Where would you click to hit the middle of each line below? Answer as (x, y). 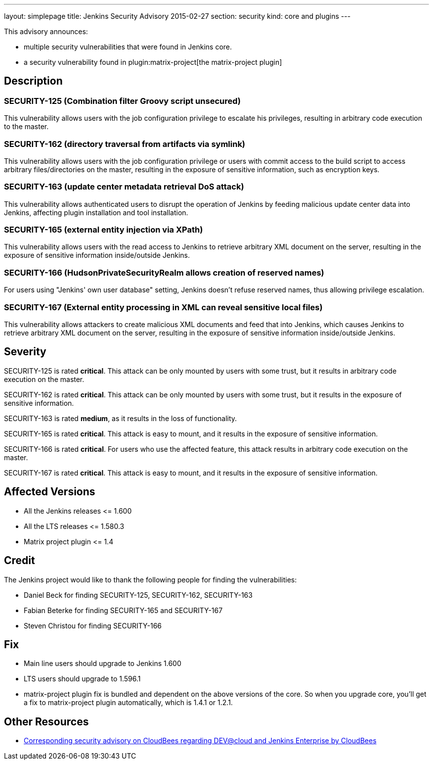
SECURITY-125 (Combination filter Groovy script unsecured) (122, 101)
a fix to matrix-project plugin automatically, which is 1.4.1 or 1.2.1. (128, 703)
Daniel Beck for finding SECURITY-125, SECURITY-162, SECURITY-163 (138, 595)
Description (33, 81)
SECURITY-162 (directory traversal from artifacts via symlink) (125, 144)
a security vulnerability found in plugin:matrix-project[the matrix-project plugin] (153, 62)
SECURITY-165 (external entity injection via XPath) (104, 230)
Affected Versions (50, 492)
